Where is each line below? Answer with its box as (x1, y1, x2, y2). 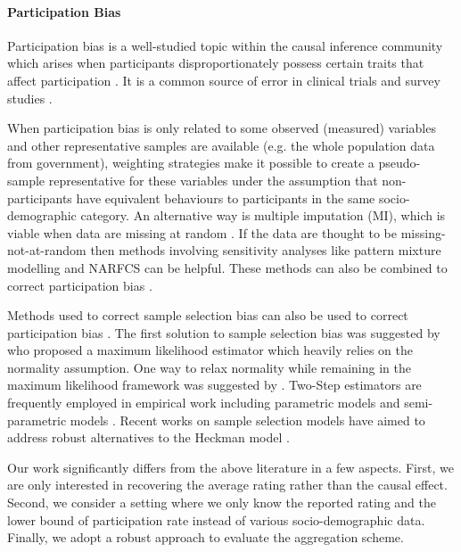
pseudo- (378, 153, 421, 172)
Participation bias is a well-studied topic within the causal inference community (7, 36, 443, 54)
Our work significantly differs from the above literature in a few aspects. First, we (7, 457, 454, 476)
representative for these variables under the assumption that (48, 170, 378, 189)
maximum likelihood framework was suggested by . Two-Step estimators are (7, 375, 422, 394)
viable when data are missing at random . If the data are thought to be (7, 223, 397, 242)
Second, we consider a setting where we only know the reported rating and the (7, 493, 436, 512)
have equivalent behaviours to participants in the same (76, 188, 375, 207)
